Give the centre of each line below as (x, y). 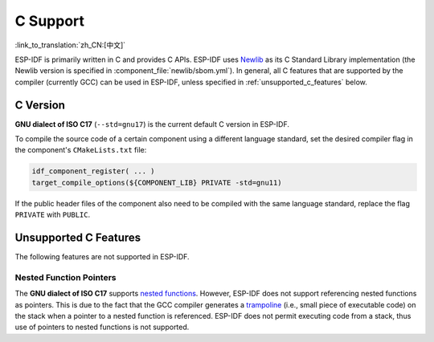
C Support (49, 21)
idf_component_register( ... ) (94, 171)
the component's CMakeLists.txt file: (81, 150)
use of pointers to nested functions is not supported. (102, 327)
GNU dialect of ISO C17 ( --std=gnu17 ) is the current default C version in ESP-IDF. (152, 124)
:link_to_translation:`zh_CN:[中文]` (70, 45)
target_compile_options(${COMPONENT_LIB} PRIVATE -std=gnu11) (157, 182)
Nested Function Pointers (66, 277)
